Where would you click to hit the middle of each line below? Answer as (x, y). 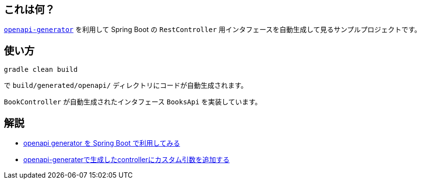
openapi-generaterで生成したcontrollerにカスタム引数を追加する (126, 160)
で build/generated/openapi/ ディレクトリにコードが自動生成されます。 (126, 85)
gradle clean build (41, 70)
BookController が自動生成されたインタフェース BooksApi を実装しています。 (133, 102)
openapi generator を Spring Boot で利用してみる (102, 143)
